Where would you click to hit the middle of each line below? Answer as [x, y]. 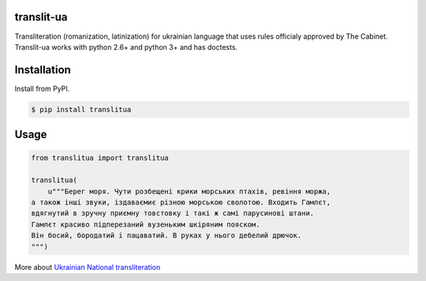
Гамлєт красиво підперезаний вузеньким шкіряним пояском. [146, 224]
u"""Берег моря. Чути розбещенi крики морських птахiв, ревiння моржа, [189, 191]
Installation [43, 70]
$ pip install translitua [81, 109]
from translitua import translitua [100, 158]
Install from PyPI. [42, 88]
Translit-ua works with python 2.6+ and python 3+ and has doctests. [126, 47]
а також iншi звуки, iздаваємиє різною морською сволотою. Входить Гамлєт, [181, 202]
